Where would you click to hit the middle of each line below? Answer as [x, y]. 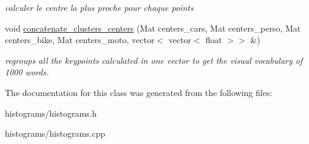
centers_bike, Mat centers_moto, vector [80, 40]
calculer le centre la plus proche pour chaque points [99, 7]
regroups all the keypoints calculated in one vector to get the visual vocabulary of [154, 60]
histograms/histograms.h [51, 113]
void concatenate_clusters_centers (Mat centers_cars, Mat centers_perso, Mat [153, 28]
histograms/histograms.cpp [55, 133]
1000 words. [27, 72]
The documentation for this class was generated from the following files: [139, 92]
